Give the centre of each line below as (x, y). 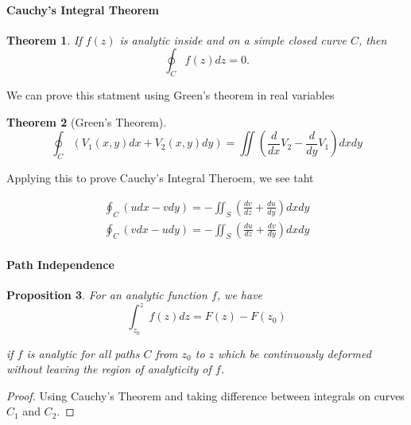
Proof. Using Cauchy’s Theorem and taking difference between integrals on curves (205, 395)
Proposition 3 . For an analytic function (107, 295)
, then (373, 39)
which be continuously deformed (295, 353)
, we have (240, 295)
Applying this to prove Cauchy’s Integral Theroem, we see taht (160, 178)
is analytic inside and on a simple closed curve (233, 39)
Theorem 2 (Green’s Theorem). (87, 121)
